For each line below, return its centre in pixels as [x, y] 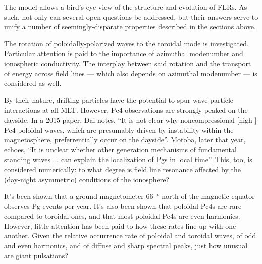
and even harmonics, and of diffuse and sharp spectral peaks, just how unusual [126, 246]
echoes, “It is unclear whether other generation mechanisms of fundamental [120, 149]
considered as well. [33, 83]
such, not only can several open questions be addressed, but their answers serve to [131, 16]
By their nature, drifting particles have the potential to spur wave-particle [119, 100]
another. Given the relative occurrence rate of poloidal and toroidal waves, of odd [130, 235]
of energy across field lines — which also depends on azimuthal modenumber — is [131, 73]
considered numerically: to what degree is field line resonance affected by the [122, 169]
